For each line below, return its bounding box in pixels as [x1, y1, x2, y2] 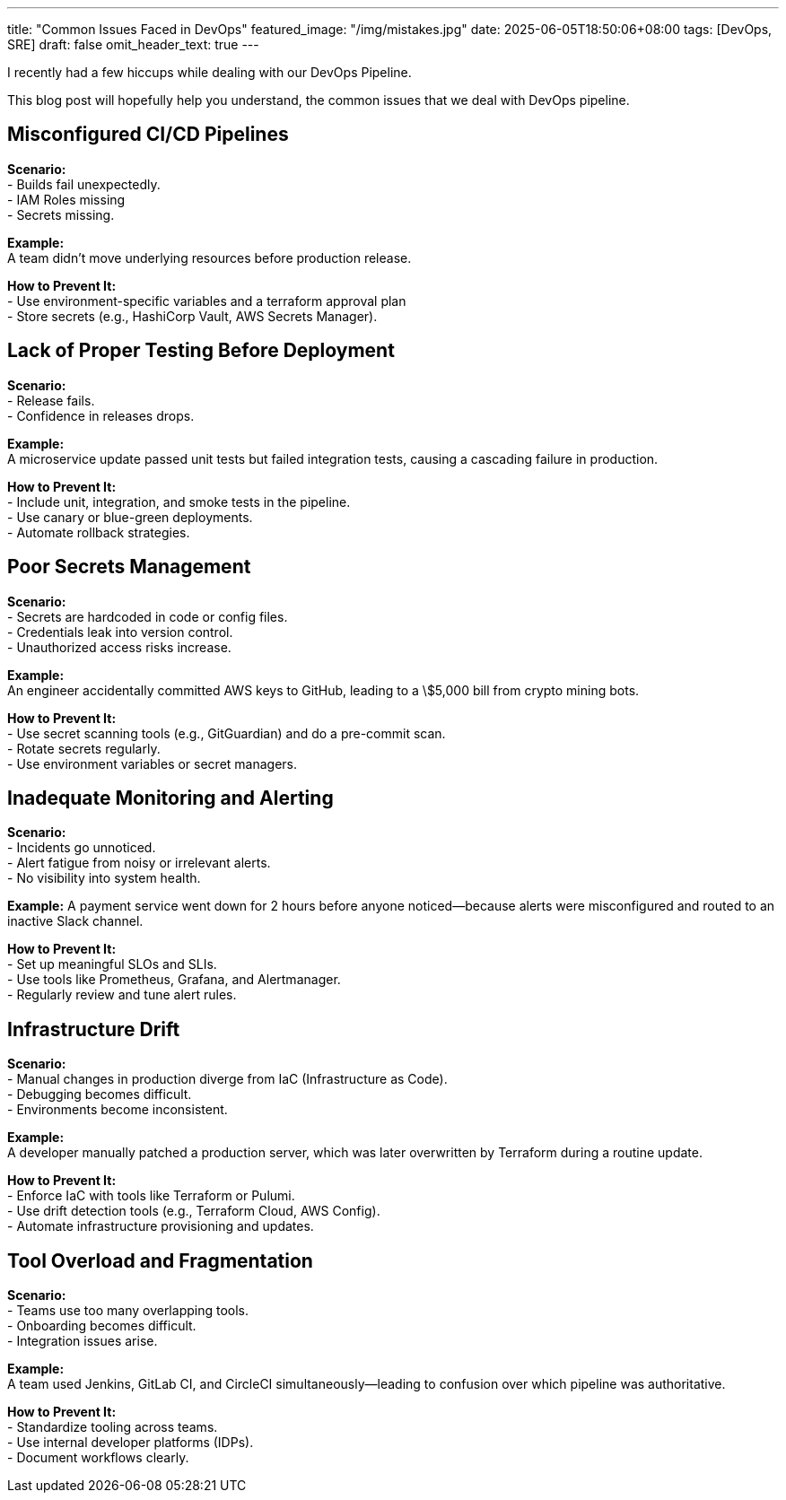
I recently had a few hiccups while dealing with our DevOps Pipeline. [7, 65, 412, 80]
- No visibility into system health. [7, 870, 201, 886]
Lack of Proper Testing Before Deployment [7, 339, 395, 362]
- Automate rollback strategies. [7, 524, 190, 540]
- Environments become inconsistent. [7, 1102, 228, 1118]
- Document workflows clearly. [7, 1450, 189, 1466]
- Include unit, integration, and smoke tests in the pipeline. [7, 493, 351, 510]
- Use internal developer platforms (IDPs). [7, 1435, 254, 1451]
